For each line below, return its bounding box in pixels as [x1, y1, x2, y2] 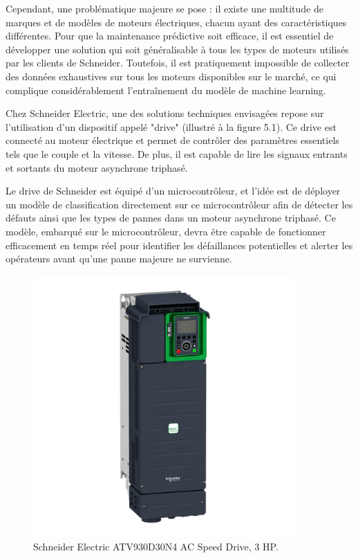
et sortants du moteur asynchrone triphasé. [6, 160, 188, 174]
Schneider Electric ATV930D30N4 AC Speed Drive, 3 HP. [33, 539, 279, 554]
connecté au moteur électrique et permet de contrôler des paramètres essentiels [6, 133, 339, 147]
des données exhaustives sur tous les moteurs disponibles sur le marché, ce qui [6, 69, 337, 83]
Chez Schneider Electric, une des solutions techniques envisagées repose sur [6, 106, 324, 120]
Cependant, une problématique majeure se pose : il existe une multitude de [6, 1, 323, 15]
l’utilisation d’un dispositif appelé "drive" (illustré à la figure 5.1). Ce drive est [6, 119, 337, 134]
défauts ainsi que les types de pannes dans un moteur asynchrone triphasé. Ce [6, 210, 336, 225]
